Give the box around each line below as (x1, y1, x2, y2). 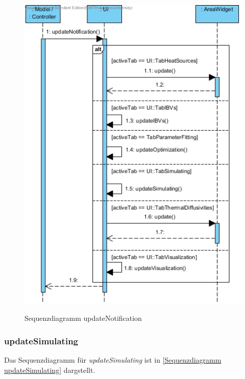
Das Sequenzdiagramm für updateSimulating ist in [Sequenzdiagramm (4, 354, 222, 365)
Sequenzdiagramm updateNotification (24, 313, 142, 323)
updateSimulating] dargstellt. (4, 364, 95, 375)
